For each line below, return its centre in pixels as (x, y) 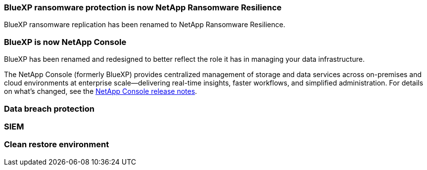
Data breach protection (49, 108)
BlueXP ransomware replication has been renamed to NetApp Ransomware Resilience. (145, 25)
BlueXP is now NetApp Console (65, 42)
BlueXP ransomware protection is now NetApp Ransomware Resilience (143, 7)
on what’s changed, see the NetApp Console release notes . (101, 91)
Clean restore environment (57, 145)
